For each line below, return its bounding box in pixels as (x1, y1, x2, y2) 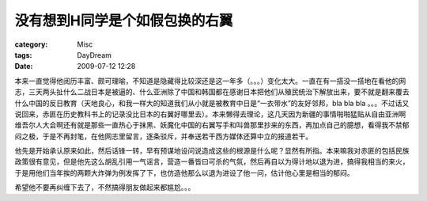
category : (14, 40, 48, 49)
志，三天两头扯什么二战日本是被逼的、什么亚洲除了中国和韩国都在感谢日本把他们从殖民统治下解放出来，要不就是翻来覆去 (14, 87, 410, 97)
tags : (14, 50, 32, 59)
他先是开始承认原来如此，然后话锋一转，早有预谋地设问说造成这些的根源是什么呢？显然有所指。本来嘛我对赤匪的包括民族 (14, 146, 410, 156)
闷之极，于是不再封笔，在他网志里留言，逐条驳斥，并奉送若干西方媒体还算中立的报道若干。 (14, 131, 312, 141)
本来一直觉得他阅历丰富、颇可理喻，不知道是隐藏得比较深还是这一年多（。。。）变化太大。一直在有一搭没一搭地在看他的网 (14, 76, 406, 85)
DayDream (77, 50, 112, 59)
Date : (14, 62, 33, 71)
